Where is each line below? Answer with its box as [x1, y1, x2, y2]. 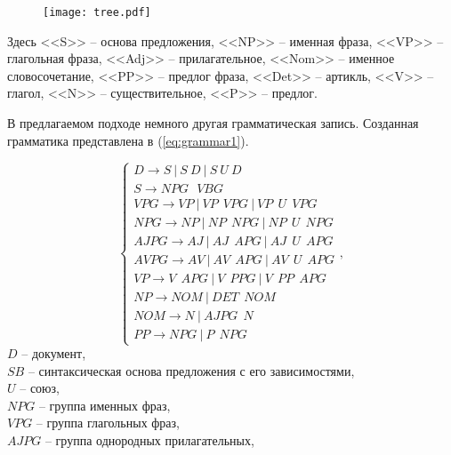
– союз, [20, 379, 60, 397]
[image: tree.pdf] [43, 6, 151, 19]
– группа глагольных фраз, [36, 413, 181, 432]
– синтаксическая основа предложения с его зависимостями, [28, 361, 355, 379]
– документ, [21, 344, 86, 363]
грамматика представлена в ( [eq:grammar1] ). [7, 131, 249, 149]
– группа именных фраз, [38, 395, 171, 414]
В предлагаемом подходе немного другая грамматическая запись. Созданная [7, 114, 419, 132]
